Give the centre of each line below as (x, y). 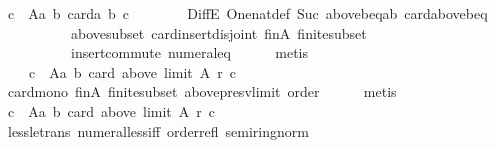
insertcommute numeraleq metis (189, 52)
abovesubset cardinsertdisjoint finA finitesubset (218, 32)
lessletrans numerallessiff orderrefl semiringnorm (158, 130)
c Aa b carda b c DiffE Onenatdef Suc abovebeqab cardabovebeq (247, 13)
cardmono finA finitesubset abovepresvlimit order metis (202, 91)
